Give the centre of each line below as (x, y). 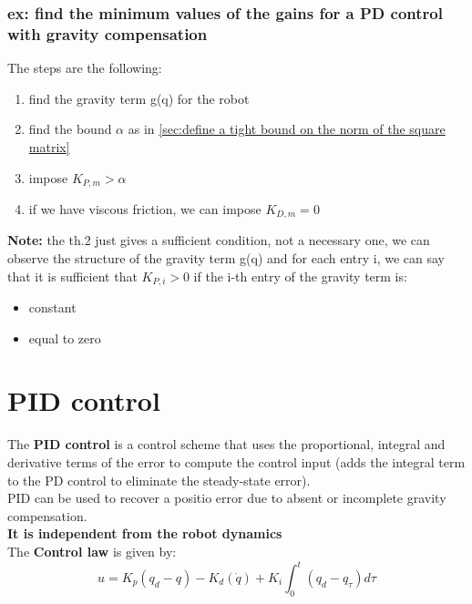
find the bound (70, 129)
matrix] (49, 146)
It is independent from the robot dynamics (145, 533)
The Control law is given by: (92, 551)
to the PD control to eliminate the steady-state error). (159, 480)
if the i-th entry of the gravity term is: (300, 276)
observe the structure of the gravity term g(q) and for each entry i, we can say (226, 258)
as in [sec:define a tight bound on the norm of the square (287, 129)
